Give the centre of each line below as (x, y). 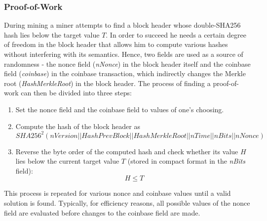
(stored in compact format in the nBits (186, 161)
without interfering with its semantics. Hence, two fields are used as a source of (124, 54)
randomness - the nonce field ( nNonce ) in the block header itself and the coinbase (127, 64)
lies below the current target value (67, 161)
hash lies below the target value (52, 34)
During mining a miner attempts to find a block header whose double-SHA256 (122, 25)
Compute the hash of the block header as (78, 126)
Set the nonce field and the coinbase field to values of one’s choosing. (120, 109)
